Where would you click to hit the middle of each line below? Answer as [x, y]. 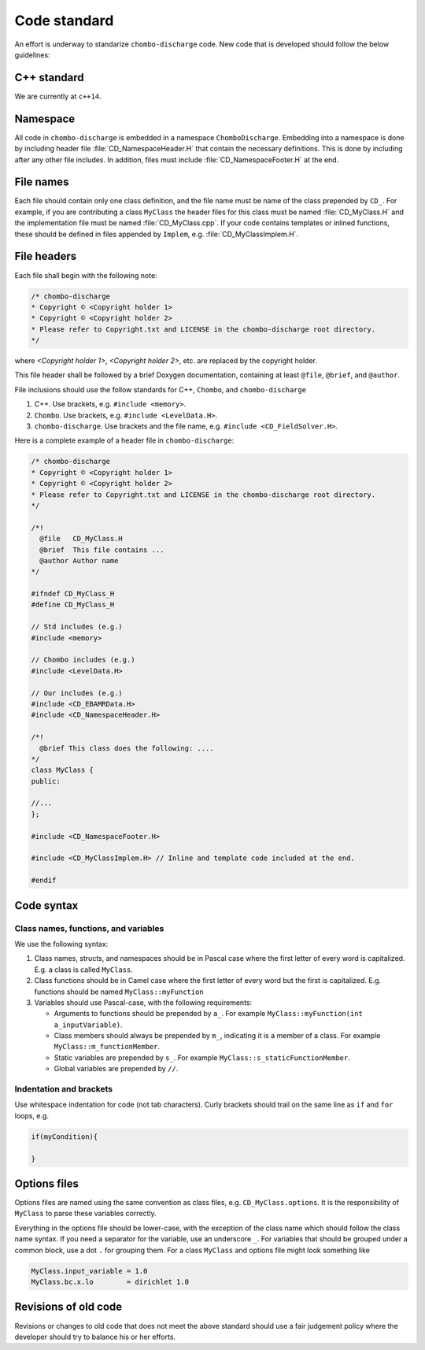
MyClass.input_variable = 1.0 [89, 1271]
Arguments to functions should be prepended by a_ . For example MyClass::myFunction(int [209, 1014]
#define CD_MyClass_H [73, 605]
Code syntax [46, 905]
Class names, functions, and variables [89, 928]
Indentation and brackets [64, 1089]
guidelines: [32, 54]
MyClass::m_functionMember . [107, 1047]
